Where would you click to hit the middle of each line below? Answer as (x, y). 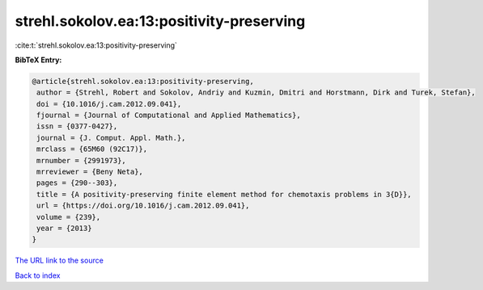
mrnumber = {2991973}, (82, 160)
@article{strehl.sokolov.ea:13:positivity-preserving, (143, 81)
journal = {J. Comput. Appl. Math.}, (111, 138)
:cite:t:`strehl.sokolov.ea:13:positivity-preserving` (96, 45)
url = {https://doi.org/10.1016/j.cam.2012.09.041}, (143, 206)
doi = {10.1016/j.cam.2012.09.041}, (109, 104)
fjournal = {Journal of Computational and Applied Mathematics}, (169, 116)
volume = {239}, (69, 217)
